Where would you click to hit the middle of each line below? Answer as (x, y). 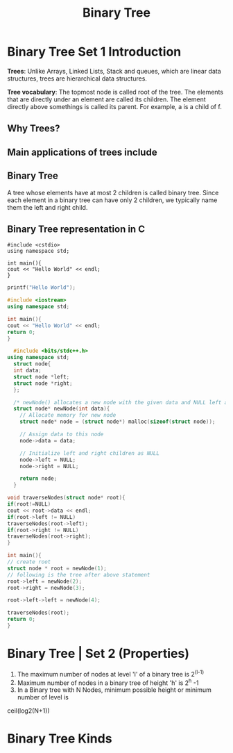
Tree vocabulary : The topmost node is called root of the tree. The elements (115, 92)
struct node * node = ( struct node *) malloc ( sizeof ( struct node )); (118, 422)
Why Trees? (34, 129)
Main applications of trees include (82, 152)
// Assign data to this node (62, 435)
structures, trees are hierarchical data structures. (77, 78)
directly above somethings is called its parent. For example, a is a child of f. (114, 106)
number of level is (43, 697)
